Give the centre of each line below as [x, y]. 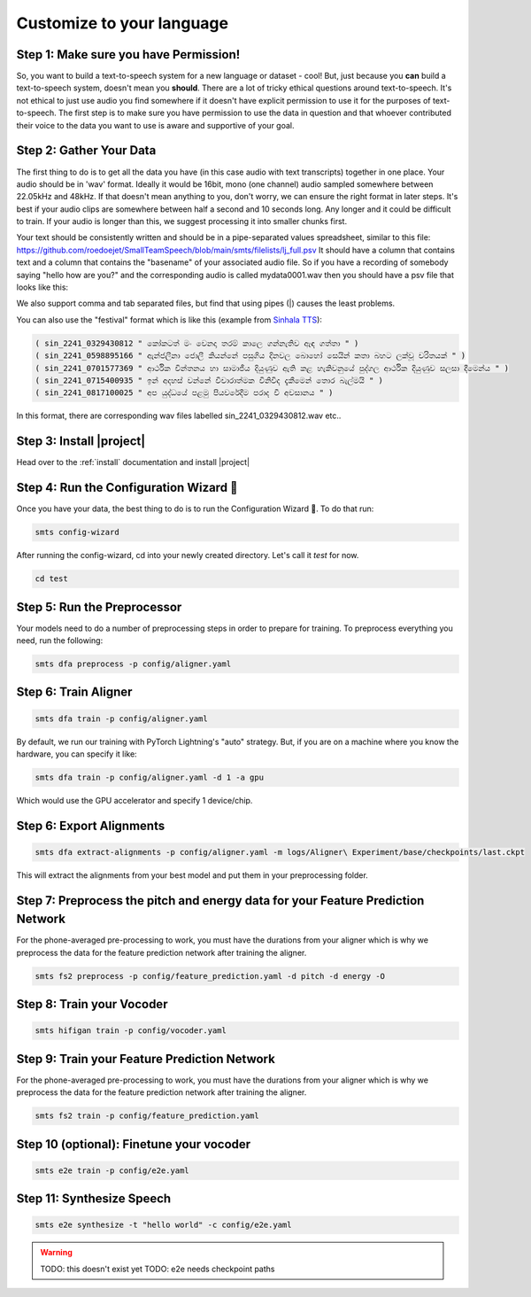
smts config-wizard [77, 532]
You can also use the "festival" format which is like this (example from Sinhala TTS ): [169, 320]
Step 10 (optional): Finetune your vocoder [134, 1144]
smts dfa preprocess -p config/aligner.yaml [133, 664]
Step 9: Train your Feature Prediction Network [146, 1059]
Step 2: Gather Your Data [86, 151]
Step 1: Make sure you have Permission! [128, 54]
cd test [51, 579]
